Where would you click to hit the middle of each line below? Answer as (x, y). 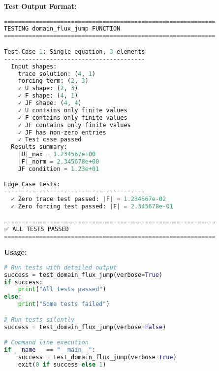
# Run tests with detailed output (61, 267)
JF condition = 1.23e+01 (59, 169)
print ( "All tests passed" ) (62, 289)
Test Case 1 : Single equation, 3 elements (75, 51)
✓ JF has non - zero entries (62, 132)
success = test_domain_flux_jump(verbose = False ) (85, 327)
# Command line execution (46, 343)
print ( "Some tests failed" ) (64, 304)
